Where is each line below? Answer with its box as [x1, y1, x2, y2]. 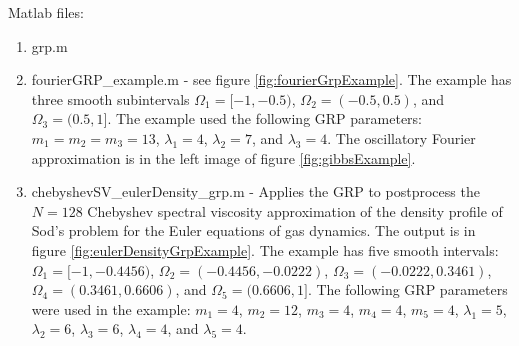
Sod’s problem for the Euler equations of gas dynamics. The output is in [31, 220, 476, 241]
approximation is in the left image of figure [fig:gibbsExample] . [31, 147, 416, 168]
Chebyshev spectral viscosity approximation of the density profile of [87, 200, 503, 221]
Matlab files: [8, 2, 84, 22]
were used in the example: [31, 298, 191, 319]
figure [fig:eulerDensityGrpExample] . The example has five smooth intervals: [31, 239, 499, 260]
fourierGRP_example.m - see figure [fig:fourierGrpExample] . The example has [31, 69, 512, 90]
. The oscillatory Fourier [327, 127, 476, 148]
